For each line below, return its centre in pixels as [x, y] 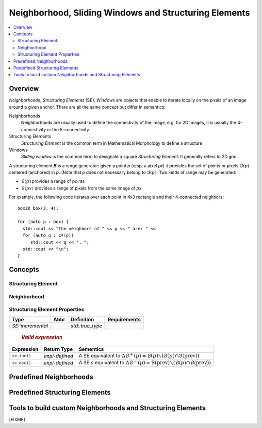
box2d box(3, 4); [38, 208]
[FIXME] [17, 419]
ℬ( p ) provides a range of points [53, 181]
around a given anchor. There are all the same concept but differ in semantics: [87, 107]
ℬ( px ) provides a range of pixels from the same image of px [81, 188]
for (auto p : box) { [43, 222]
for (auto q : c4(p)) [48, 235]
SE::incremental [30, 325]
